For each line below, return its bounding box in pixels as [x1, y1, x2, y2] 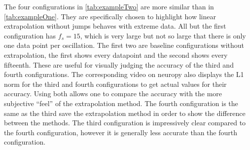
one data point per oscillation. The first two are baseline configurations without [4, 40, 244, 50]
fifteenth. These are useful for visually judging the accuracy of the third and [4, 59, 234, 70]
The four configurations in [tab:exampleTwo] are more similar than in [4, 1, 214, 11]
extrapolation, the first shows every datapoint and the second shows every [4, 49, 228, 60]
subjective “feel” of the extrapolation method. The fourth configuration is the [4, 98, 238, 108]
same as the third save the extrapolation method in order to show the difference [4, 108, 246, 118]
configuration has [4, 30, 56, 40]
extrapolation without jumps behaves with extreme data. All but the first [4, 21, 226, 31]
